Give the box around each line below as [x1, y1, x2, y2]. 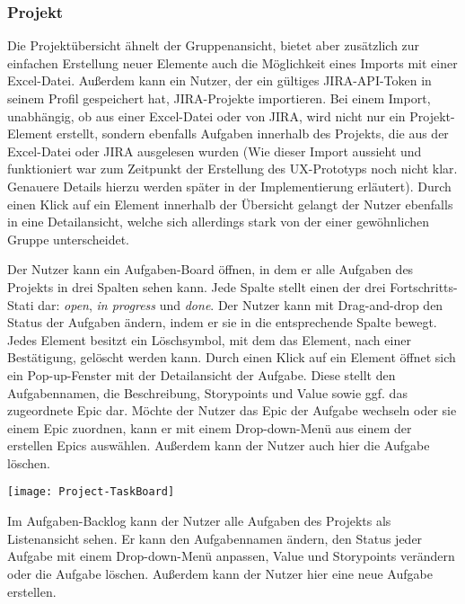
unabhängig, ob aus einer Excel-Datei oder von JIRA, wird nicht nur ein [7, 106, 406, 125]
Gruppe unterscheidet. [7, 229, 129, 248]
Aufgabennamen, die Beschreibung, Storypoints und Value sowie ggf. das [7, 383, 408, 402]
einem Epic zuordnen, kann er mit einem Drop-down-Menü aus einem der [7, 418, 412, 437]
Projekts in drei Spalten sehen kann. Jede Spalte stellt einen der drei [7, 277, 386, 296]
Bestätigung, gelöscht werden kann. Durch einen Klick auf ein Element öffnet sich [7, 348, 456, 367]
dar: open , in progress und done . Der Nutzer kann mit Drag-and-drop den [38, 295, 443, 314]
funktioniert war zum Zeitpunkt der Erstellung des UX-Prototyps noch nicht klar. [7, 159, 458, 178]
